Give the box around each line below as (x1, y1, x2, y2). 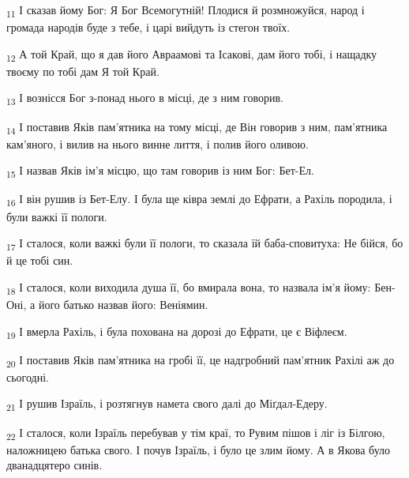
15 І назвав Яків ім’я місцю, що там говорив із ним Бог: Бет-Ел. (6, 162, 314, 181)
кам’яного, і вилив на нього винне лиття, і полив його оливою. (6, 135, 309, 152)
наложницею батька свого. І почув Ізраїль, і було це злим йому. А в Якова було (6, 441, 391, 457)
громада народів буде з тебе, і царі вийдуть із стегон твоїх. (6, 19, 291, 36)
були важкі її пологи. (6, 208, 107, 224)
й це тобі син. (6, 252, 73, 269)
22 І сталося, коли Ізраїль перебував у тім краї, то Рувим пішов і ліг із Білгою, (6, 423, 385, 442)
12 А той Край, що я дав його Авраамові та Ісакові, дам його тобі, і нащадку (6, 45, 377, 64)
